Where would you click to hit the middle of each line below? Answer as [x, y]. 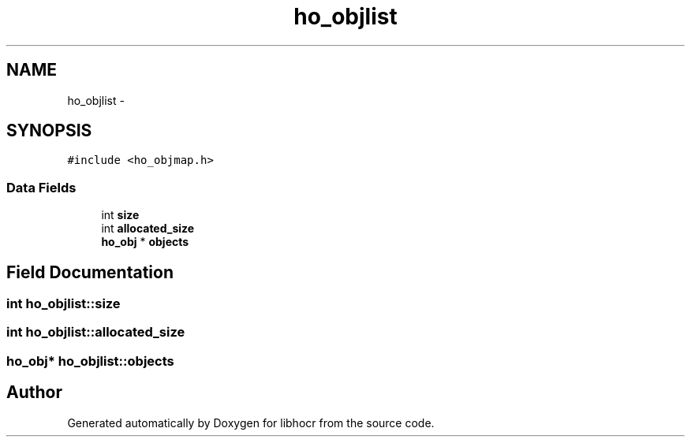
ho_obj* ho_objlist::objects [90, 361]
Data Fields [41, 187]
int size [120, 215]
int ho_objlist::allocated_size [96, 332]
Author [34, 393]
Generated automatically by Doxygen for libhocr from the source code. [251, 423]
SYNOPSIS [49, 131]
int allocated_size [148, 229]
